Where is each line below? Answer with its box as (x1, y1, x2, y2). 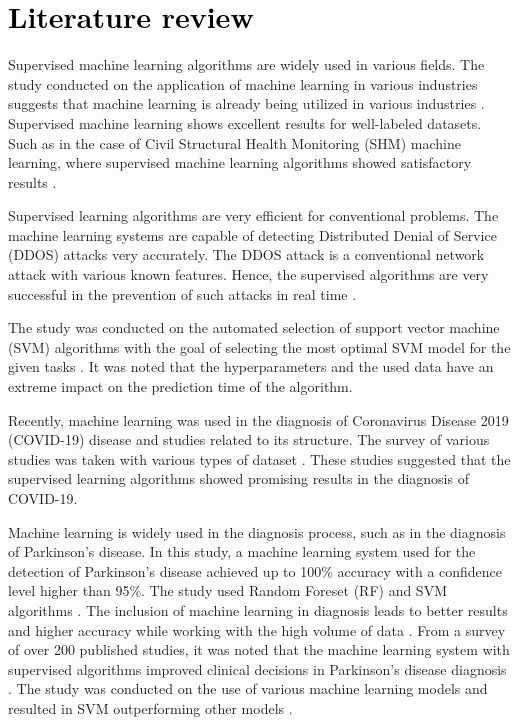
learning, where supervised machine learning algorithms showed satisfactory (8, 152, 472, 173)
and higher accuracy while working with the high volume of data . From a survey (8, 619, 506, 640)
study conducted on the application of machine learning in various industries (8, 73, 478, 94)
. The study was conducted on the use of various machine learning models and (8, 678, 488, 699)
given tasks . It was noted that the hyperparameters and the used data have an (8, 356, 494, 377)
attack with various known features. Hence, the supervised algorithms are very (8, 264, 489, 285)
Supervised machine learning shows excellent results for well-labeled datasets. (8, 112, 482, 133)
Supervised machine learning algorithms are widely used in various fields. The (8, 54, 485, 75)
